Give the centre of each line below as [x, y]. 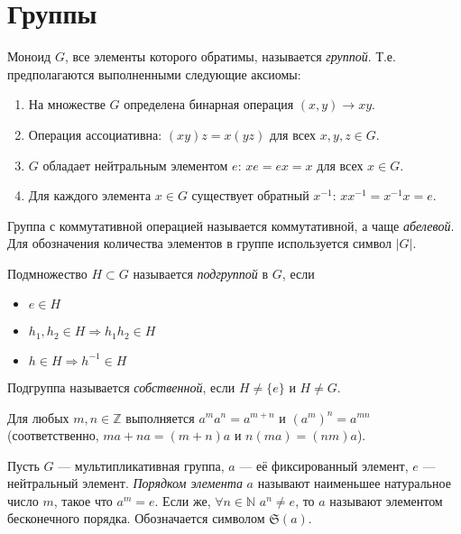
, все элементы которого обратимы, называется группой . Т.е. [230, 56]
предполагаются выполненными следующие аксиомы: [154, 74]
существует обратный [250, 195]
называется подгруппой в [201, 273]
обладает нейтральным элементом [135, 165]
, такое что [83, 500]
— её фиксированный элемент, [324, 465]
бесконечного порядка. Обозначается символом [136, 518]
